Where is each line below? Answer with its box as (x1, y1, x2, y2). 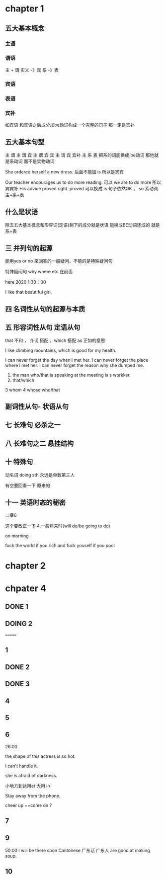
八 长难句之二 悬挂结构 (5, 439, 74, 448)
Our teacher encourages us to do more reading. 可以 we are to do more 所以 (5, 179, 162, 185)
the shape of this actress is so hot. (5, 753, 76, 759)
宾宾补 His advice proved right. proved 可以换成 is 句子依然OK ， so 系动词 (5, 185, 158, 191)
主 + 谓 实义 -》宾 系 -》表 (5, 67, 59, 73)
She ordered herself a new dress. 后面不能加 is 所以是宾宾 (5, 168, 124, 174)
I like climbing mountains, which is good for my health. (5, 347, 117, 353)
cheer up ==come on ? (5, 802, 52, 808)
